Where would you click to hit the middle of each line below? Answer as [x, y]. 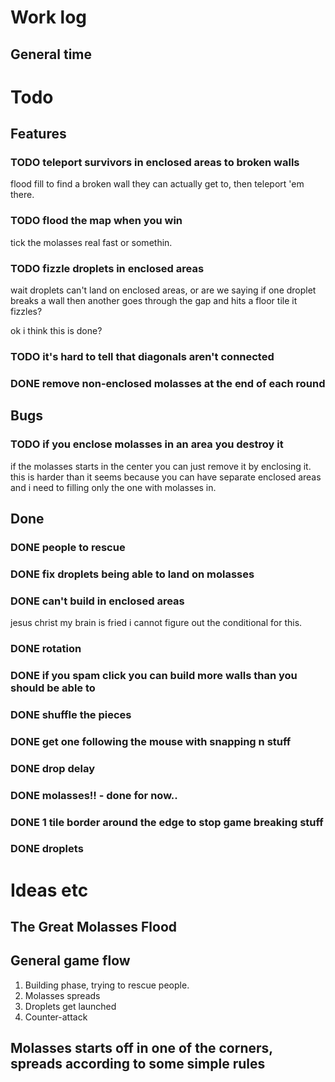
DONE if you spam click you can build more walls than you [154, 675]
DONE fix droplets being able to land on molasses [132, 574]
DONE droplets [47, 849]
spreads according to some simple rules [138, 1064]
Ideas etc [49, 890]
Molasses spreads [62, 995]
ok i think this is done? [56, 331]
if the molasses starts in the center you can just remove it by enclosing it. [161, 466]
